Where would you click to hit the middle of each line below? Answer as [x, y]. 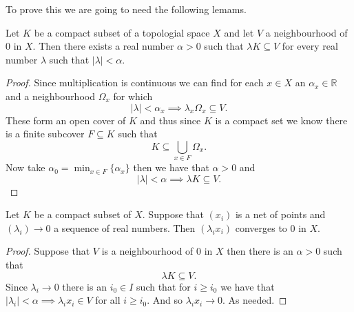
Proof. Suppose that [48, 251]
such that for [164, 286]
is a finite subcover [45, 134]
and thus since [170, 120]
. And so [165, 300]
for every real [310, 46]
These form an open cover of [66, 120]
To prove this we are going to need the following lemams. [126, 9]
